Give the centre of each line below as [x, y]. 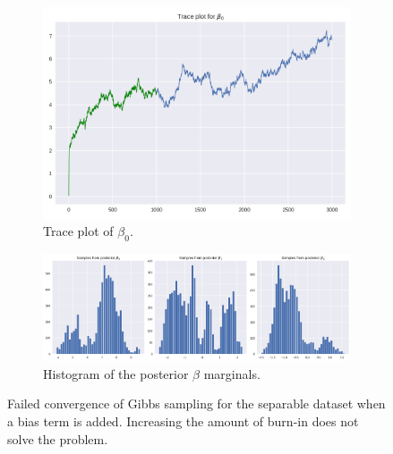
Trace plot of [78, 231]
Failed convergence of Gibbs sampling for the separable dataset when [196, 404]
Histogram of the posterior [116, 373]
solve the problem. [58, 438]
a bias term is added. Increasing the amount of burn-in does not [183, 421]
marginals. [232, 373]
